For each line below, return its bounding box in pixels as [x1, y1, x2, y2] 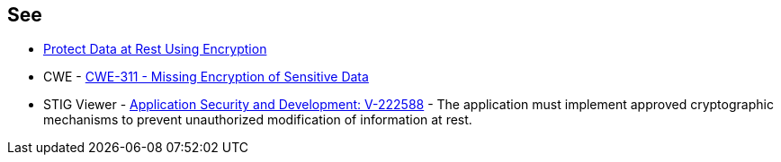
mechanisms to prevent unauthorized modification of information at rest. [43, 112, 472, 128]
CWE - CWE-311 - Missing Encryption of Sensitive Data [43, 69, 369, 85]
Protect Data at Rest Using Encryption [43, 41, 267, 57]
